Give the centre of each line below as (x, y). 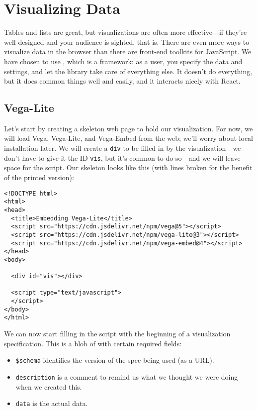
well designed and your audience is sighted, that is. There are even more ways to (127, 42)
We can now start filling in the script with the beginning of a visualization (117, 334)
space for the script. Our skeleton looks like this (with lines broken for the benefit (128, 167)
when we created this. (49, 386)
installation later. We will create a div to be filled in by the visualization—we (123, 148)
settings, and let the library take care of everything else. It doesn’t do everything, (128, 71)
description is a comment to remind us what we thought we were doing (127, 376)
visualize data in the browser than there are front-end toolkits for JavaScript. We (128, 51)
